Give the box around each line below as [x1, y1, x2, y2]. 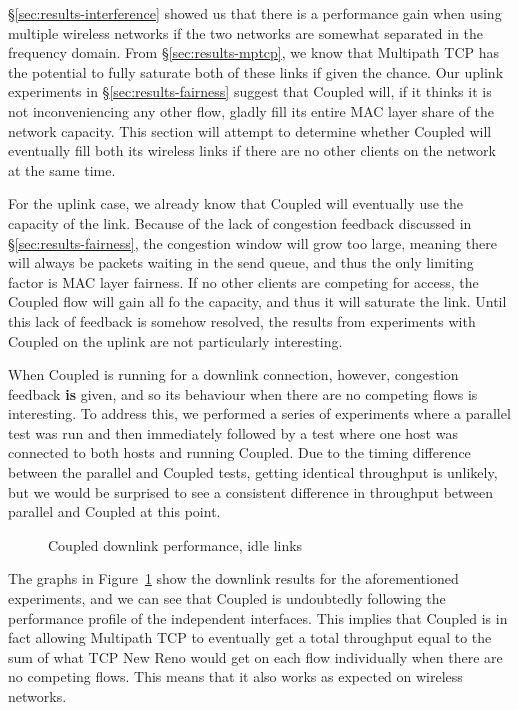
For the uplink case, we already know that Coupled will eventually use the [8, 193, 464, 214]
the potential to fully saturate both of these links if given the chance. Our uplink [8, 61, 504, 82]
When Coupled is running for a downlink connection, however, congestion [8, 364, 459, 385]
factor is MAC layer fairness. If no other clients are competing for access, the [8, 271, 479, 292]
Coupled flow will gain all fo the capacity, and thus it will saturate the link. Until [8, 291, 507, 312]
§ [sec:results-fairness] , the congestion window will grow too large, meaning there [8, 232, 497, 253]
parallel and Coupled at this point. [8, 501, 221, 522]
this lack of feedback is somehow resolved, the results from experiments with [8, 310, 476, 331]
